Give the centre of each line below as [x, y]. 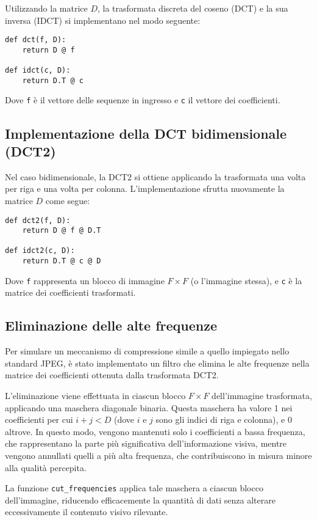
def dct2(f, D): [38, 220]
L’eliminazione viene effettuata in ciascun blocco [95, 396]
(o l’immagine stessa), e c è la [246, 280]
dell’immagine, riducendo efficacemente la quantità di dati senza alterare [140, 500]
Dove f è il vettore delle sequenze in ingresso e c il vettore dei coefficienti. [143, 100]
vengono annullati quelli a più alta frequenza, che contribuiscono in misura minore [158, 455]
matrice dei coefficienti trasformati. [70, 292]
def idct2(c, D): [40, 251]
